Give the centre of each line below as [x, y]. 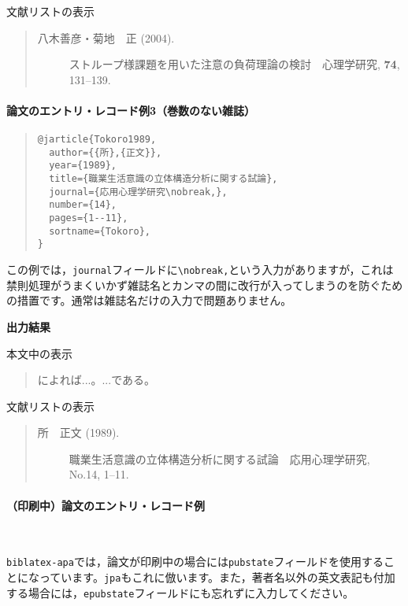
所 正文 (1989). [78, 432]
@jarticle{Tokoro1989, [97, 140]
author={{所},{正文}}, [106, 152]
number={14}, [83, 205]
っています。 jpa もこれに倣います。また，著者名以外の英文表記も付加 [217, 577]
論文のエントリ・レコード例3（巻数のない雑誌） [131, 110]
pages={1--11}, [89, 218]
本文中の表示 [39, 353]
